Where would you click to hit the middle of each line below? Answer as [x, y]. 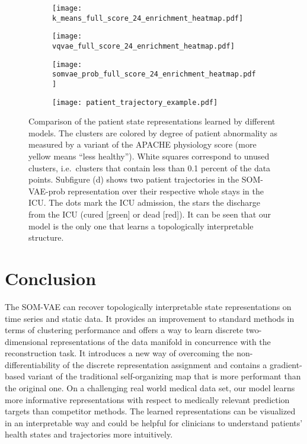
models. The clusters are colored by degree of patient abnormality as [153, 132]
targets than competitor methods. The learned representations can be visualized [150, 411]
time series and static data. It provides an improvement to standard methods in [150, 318]
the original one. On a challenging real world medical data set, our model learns [150, 388]
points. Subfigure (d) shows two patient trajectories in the [134, 179]
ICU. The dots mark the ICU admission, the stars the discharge [144, 202]
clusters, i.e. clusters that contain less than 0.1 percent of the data [150, 167]
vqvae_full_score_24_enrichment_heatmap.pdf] [143, 46]
